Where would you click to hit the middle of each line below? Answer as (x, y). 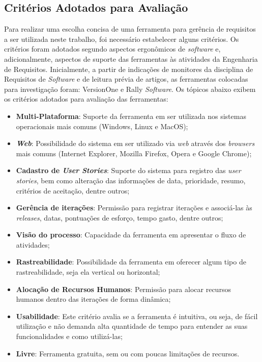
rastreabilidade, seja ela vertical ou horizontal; (88, 272)
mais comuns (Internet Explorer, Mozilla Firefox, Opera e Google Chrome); (134, 153)
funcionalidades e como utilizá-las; (69, 336)
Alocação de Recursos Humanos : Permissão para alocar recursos (123, 289)
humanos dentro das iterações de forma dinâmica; (93, 299)
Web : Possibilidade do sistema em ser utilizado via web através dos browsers (135, 143)
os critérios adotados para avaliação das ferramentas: (86, 99)
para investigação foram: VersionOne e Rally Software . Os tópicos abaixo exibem (130, 89)
